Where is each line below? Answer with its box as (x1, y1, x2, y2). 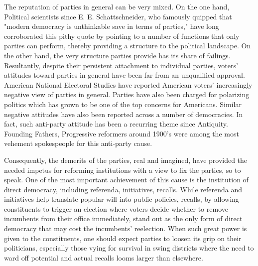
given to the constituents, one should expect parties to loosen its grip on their (4, 233, 242, 243)
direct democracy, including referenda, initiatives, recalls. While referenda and (4, 184, 243, 194)
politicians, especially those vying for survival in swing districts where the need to (4, 243, 254, 253)
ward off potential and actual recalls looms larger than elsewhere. (4, 252, 203, 263)
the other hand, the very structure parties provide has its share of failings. (4, 50, 231, 60)
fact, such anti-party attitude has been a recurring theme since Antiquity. (4, 119, 228, 129)
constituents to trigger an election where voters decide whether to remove (4, 203, 228, 214)
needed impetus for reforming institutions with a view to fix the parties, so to (4, 164, 241, 175)
